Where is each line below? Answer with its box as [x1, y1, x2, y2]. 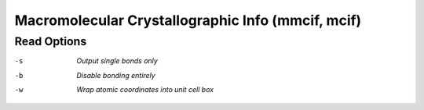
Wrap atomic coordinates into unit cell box [76, 85, 214, 94]
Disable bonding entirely [76, 70, 156, 80]
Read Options [14, 34, 87, 48]
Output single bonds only [76, 56, 159, 66]
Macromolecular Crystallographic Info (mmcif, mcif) [14, 12, 362, 29]
